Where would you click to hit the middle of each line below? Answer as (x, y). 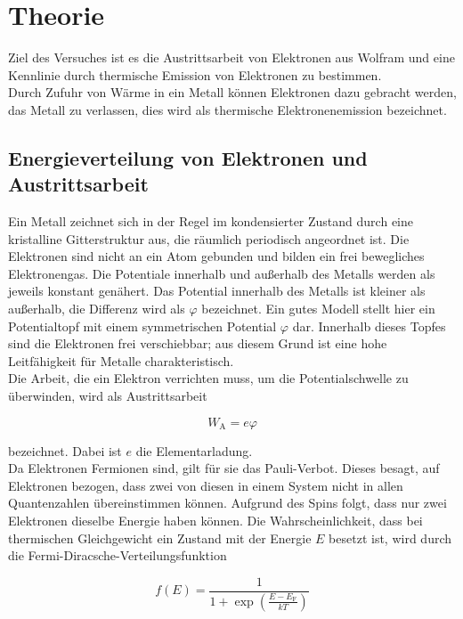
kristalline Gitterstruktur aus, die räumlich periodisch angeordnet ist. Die (209, 238)
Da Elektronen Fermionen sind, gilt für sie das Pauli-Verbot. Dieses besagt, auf (224, 468)
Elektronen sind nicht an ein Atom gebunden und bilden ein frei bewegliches (216, 256)
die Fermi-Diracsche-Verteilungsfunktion (118, 555)
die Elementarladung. (194, 450)
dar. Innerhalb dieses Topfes (369, 326)
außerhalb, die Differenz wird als (97, 309)
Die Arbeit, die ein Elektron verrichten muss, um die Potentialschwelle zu (208, 378)
